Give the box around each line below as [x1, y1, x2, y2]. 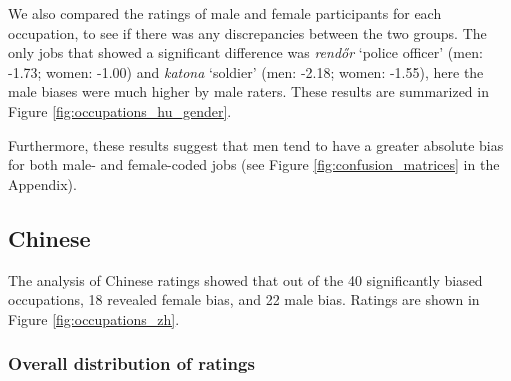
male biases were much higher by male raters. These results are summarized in [8, 81, 489, 102]
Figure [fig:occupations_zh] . [8, 308, 180, 329]
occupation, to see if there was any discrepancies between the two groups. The [8, 22, 487, 43]
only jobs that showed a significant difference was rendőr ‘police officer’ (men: [8, 42, 483, 63]
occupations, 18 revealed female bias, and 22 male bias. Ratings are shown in [8, 289, 480, 310]
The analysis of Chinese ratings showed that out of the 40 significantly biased [8, 269, 483, 290]
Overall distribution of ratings [8, 351, 255, 376]
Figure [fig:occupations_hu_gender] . [8, 100, 232, 121]
